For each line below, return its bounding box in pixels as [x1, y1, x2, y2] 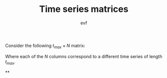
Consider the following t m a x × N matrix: [5, 42, 86, 50]
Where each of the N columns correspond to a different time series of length [5, 53, 163, 59]
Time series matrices [39, 3, 129, 15]
